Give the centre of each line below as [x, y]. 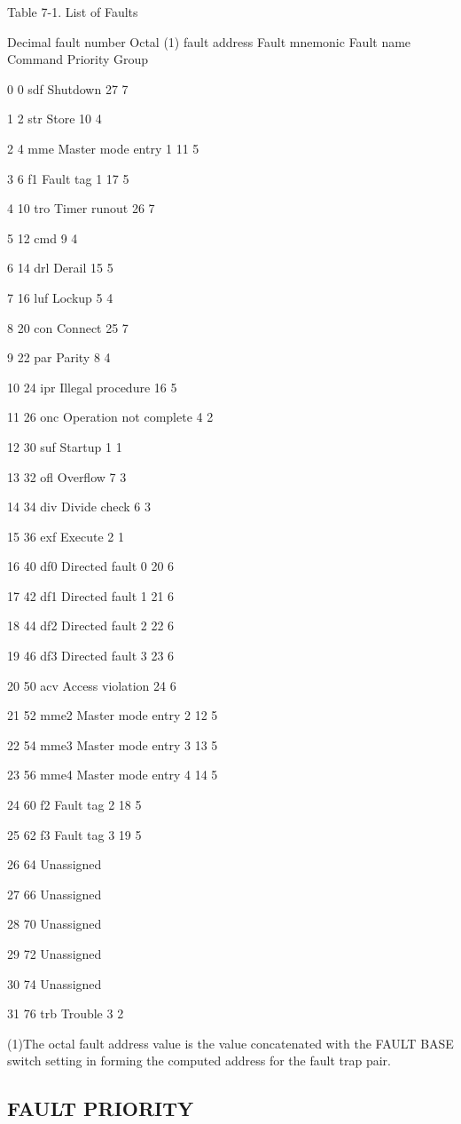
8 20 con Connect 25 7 [68, 327]
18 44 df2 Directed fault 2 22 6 [91, 625]
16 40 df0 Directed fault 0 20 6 [91, 566]
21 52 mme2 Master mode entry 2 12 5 [113, 715]
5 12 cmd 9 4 [43, 237]
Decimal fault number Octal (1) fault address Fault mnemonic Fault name [209, 41]
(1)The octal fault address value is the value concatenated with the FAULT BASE [230, 1043]
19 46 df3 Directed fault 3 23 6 [91, 656]
